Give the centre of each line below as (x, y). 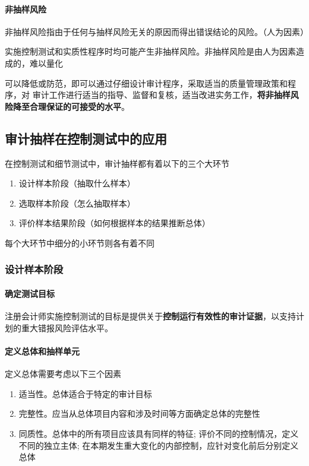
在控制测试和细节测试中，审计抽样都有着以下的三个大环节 (117, 163)
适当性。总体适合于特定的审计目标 (85, 393)
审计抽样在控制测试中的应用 (86, 138)
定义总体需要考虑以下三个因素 (63, 374)
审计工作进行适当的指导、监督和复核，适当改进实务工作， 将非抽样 (161, 95)
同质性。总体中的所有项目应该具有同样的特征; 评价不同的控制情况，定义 (159, 433)
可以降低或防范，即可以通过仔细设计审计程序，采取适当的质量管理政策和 (146, 83)
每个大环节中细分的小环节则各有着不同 (80, 242)
